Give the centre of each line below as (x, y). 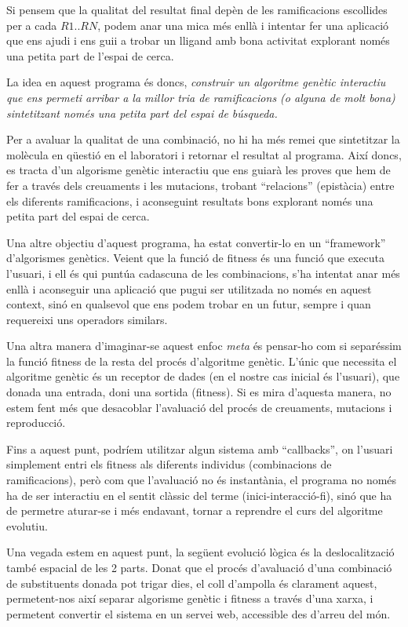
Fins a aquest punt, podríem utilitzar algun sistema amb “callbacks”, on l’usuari (200, 448)
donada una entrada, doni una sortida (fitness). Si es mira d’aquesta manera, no (199, 392)
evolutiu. (27, 525)
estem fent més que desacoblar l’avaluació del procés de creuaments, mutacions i (199, 407)
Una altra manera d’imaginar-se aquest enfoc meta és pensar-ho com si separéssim (204, 346)
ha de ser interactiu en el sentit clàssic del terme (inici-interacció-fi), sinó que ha (199, 495)
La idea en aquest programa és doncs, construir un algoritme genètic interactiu (196, 82)
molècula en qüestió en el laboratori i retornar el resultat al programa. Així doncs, (204, 154)
